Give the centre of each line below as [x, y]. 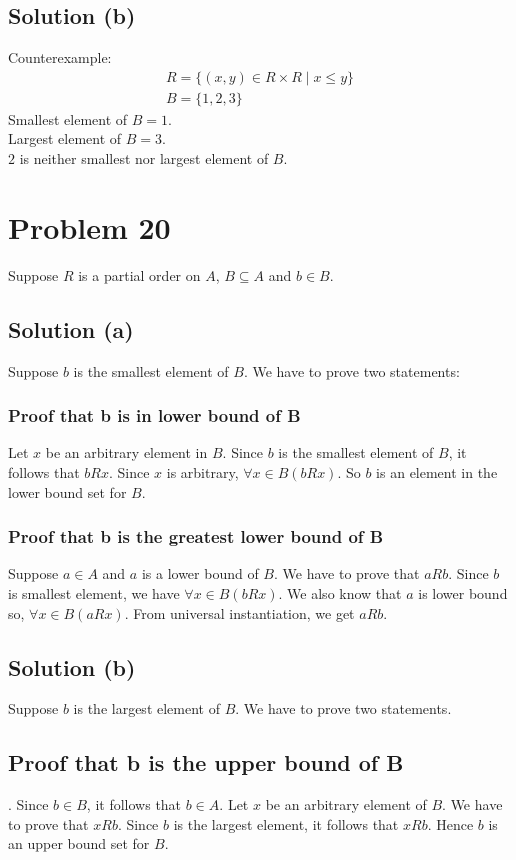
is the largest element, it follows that [286, 823]
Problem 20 [89, 226]
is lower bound [463, 592]
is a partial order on [139, 274]
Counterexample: [60, 57]
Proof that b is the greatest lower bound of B [196, 536]
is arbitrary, [202, 471]
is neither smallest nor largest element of [144, 158]
